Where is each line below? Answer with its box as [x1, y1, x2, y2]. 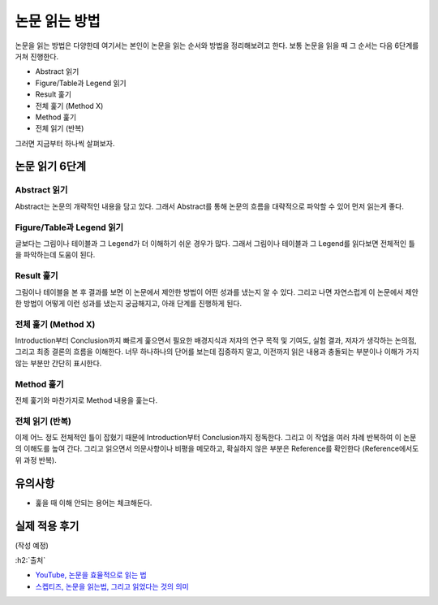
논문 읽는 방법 [15, 12, 101, 30]
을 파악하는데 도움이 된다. [15, 250, 96, 260]
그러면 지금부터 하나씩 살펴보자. [15, 138, 115, 148]
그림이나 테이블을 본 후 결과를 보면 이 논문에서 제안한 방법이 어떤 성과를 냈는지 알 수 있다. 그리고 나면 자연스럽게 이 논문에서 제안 [15, 287, 419, 296]
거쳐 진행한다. [15, 51, 59, 61]
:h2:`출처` [15, 555, 46, 565]
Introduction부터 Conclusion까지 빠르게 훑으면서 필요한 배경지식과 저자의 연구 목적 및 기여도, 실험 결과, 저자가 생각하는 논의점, [15, 335, 417, 345]
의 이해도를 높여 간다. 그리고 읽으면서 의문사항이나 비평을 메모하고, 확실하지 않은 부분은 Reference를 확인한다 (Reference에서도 [15, 443, 419, 454]
